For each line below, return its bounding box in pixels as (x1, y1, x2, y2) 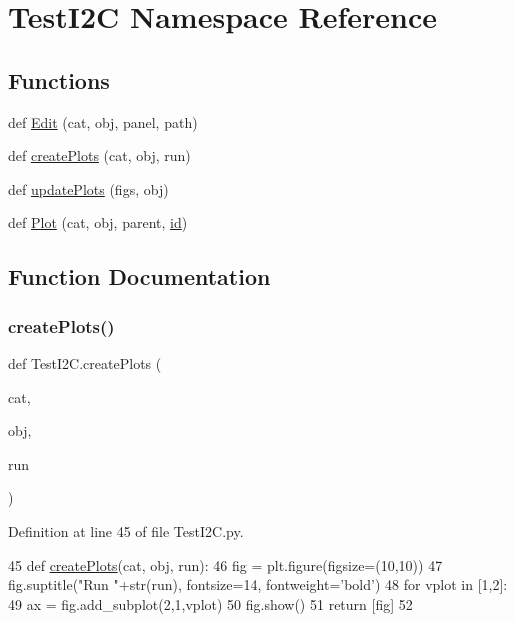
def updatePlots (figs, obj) (8, 178, 169, 199)
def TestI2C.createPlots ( (8, 352, 162, 373)
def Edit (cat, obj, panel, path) (8, 111, 198, 132)
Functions (8, 64, 110, 95)
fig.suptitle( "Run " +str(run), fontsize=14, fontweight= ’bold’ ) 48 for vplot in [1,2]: (8, 574, 508, 595)
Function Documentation (8, 261, 271, 292)
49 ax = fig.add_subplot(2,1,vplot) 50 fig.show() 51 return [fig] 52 (8, 593, 413, 614)
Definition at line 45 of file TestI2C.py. (8, 520, 244, 541)
